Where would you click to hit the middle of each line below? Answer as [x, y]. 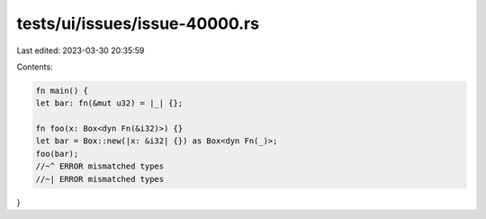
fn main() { [62, 91]
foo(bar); [57, 154]
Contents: [35, 67]
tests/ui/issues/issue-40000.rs [138, 23]
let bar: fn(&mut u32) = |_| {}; [109, 103]
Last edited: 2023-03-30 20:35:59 [81, 50]
